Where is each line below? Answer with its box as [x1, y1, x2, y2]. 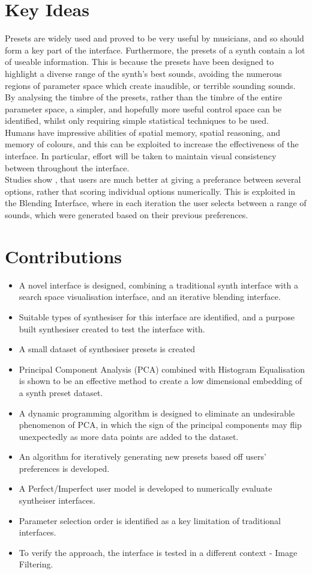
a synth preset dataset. [19, 386, 103, 398]
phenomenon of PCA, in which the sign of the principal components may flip [19, 418, 302, 431]
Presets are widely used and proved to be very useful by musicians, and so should [5, 32, 304, 44]
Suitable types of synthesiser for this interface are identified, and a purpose [19, 310, 295, 323]
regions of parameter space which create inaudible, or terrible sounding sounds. [5, 79, 296, 91]
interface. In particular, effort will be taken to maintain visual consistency [5, 150, 277, 162]
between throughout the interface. [5, 161, 130, 174]
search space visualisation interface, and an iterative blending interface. [19, 290, 281, 303]
